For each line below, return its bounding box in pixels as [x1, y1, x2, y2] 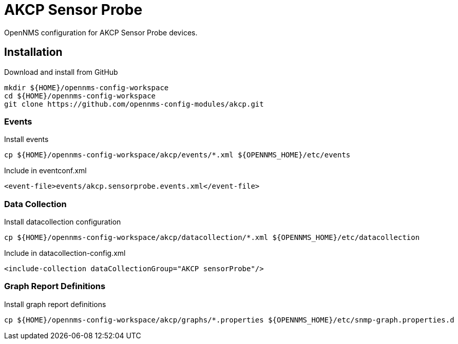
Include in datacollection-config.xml [4, 249, 126, 258]
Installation [4, 46, 63, 59]
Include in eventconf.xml [4, 166, 87, 175]
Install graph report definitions [4, 299, 106, 309]
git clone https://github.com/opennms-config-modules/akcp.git [4, 99, 264, 108]
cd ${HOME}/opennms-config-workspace [4, 91, 156, 100]
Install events [4, 135, 49, 144]
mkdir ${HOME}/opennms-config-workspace [4, 83, 169, 92]
